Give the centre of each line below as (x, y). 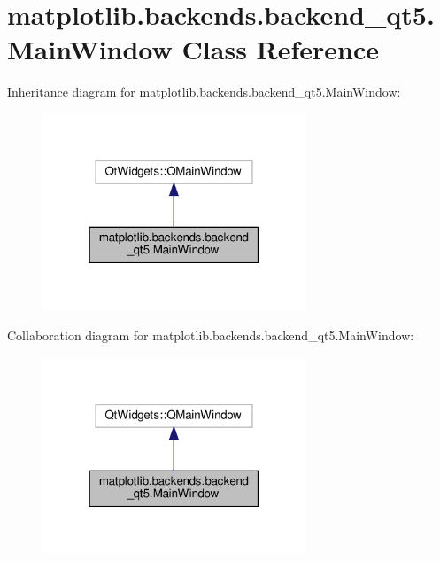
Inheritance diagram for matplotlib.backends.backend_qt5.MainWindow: (204, 92)
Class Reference (281, 49)
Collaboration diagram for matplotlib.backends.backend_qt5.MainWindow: (211, 335)
